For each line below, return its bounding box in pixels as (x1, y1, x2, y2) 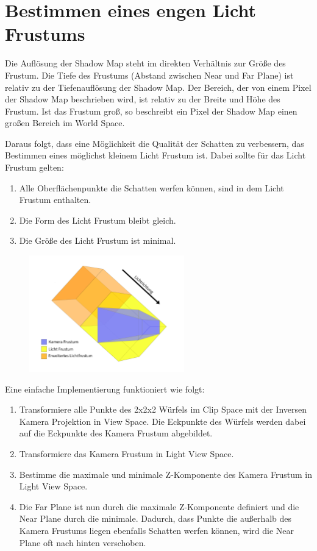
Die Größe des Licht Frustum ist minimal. (19, 234, 176, 247)
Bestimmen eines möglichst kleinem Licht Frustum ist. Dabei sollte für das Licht (5, 149, 306, 162)
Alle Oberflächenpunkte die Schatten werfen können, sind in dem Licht (19, 181, 284, 194)
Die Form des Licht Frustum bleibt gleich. (19, 213, 176, 226)
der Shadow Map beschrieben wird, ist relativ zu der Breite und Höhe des (5, 93, 280, 105)
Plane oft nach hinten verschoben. (19, 536, 146, 549)
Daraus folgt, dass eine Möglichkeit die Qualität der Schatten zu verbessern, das (5, 137, 304, 149)
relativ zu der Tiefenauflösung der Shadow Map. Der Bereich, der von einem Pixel (5, 80, 312, 93)
